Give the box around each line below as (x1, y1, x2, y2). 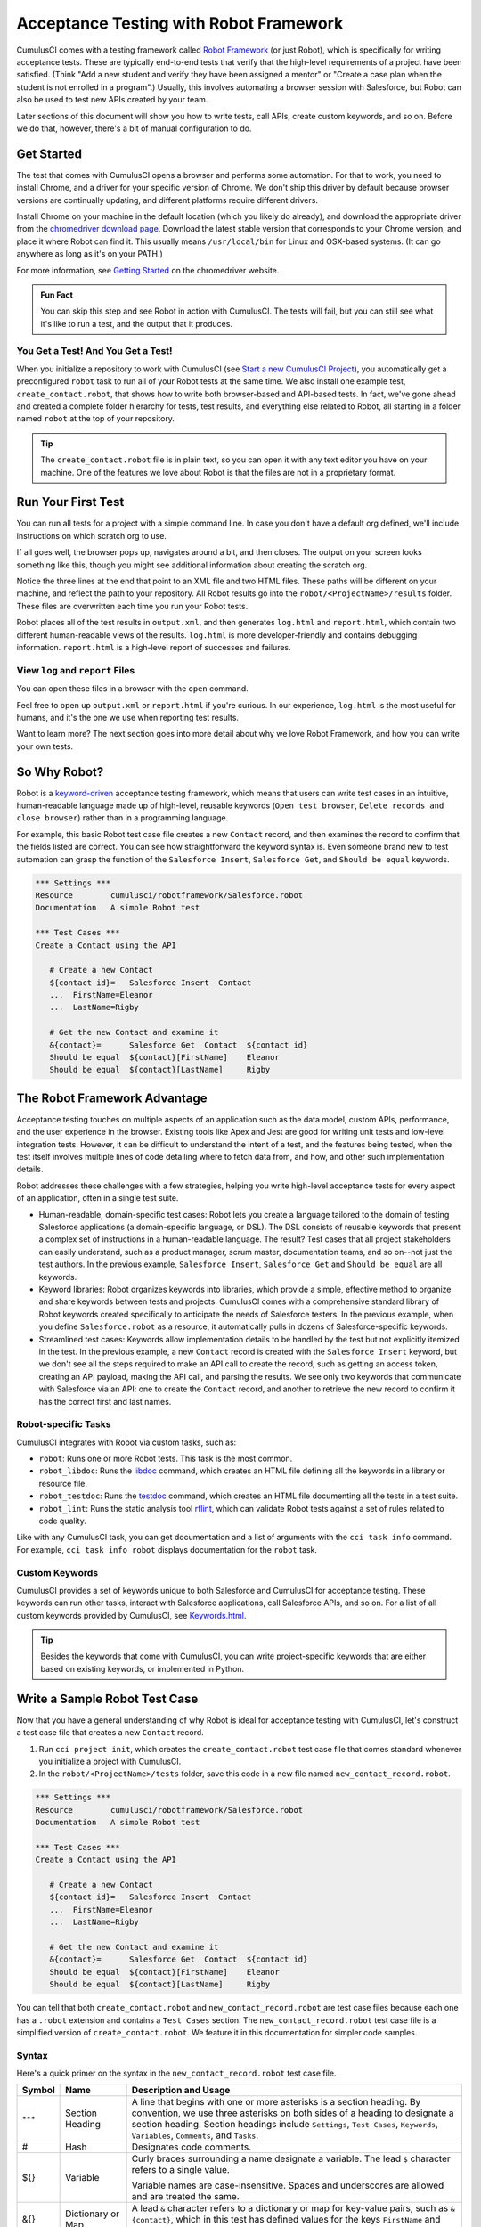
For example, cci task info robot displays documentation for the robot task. (16, 1544, 318, 1554)
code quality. (38, 1515, 86, 1526)
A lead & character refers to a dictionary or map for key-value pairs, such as (131, 2202, 449, 2215)
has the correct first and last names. (38, 1396, 172, 1407)
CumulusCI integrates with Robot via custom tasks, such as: (16, 1437, 237, 1448)
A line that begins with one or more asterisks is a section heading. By (131, 2096, 421, 2109)
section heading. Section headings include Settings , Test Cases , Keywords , (131, 2118, 438, 2131)
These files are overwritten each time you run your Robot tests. (16, 600, 249, 611)
